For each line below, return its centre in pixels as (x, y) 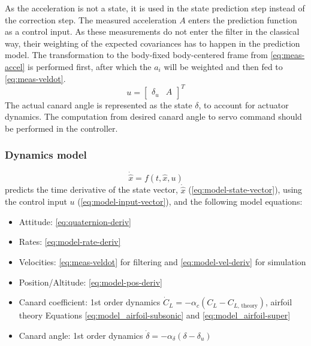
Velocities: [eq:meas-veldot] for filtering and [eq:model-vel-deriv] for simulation (162, 261)
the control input (36, 201)
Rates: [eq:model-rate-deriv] (70, 242)
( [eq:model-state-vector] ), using (245, 189)
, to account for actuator (244, 104)
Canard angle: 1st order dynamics (81, 335)
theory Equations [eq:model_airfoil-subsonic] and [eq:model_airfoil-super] (155, 315)
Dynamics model (46, 155)
